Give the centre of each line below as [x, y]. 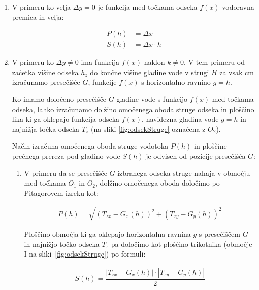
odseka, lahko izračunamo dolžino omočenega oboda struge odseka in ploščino [133, 109]
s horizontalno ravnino [176, 82]
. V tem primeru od [214, 62]
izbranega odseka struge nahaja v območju [184, 173]
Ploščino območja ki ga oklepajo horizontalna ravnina [107, 233]
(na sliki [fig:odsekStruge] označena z [148, 129]
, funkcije [102, 82]
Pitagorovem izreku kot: [61, 192]
